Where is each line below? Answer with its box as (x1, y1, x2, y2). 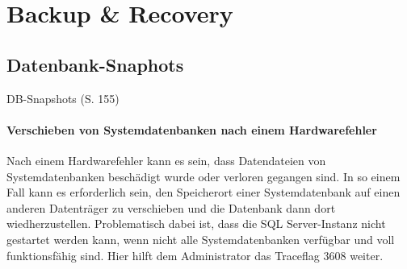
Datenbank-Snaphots (6, 52, 184, 77)
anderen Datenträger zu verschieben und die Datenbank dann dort (6, 199, 336, 216)
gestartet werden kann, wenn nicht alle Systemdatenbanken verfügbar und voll (6, 230, 395, 247)
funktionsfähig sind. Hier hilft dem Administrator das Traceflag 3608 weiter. (6, 246, 384, 263)
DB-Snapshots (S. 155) (6, 89, 120, 106)
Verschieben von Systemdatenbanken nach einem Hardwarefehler (6, 121, 377, 138)
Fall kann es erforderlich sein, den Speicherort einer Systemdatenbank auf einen (6, 184, 401, 201)
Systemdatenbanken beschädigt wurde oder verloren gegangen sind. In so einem (6, 168, 401, 184)
